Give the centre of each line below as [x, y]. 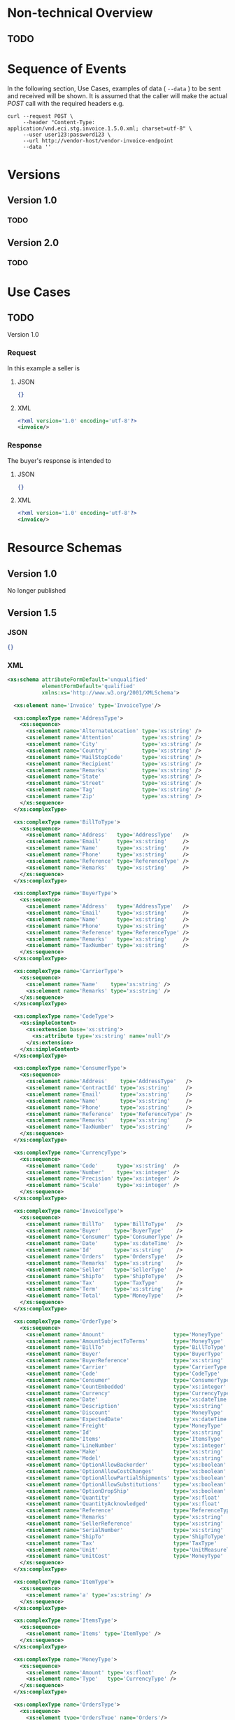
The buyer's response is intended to [59, 460]
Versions [34, 174]
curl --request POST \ [40, 116]
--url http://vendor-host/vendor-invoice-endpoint [98, 141]
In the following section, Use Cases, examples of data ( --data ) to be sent [114, 88]
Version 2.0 [33, 243]
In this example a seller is [44, 368]
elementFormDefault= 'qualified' [89, 686]
